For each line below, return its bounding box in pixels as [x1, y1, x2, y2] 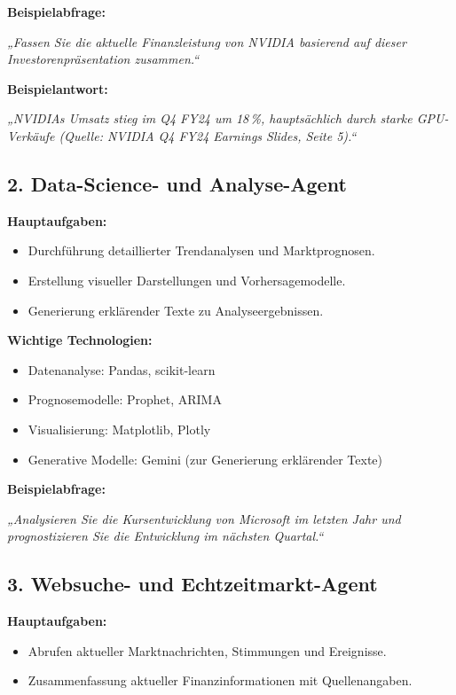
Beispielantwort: [7, 79, 108, 98]
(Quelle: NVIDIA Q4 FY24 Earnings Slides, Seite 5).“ [59, 126, 357, 144]
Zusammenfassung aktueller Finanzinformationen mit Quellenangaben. [28, 671, 413, 690]
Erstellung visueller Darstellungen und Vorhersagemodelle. [28, 270, 346, 289]
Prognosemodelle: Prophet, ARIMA [28, 390, 222, 409]
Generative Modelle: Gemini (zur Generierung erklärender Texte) [28, 449, 382, 468]
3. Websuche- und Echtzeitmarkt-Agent [7, 570, 378, 597]
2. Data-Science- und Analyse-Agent [7, 169, 347, 197]
